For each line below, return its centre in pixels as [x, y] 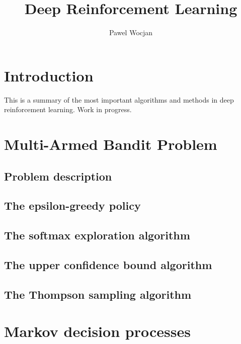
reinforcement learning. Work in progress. [68, 109]
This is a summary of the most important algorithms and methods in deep [119, 99]
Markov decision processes [97, 331]
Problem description [58, 176]
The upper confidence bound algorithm [108, 264]
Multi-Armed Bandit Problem [111, 144]
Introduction [49, 75]
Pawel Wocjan [131, 32]
